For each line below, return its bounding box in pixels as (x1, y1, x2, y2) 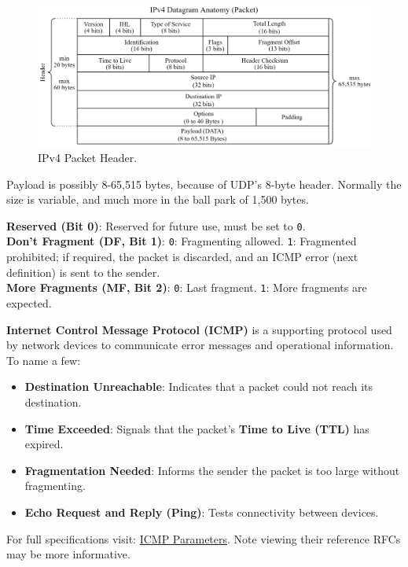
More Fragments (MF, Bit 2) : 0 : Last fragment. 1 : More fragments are (6, 279, 367, 296)
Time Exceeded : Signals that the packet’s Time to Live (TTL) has (24, 420, 369, 436)
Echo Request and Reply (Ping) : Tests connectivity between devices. (24, 503, 379, 520)
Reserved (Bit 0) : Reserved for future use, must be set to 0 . (6, 217, 306, 234)
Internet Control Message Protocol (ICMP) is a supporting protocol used (6, 321, 392, 337)
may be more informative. (6, 546, 130, 562)
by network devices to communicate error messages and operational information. (6, 337, 394, 353)
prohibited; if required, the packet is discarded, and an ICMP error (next (6, 249, 358, 265)
